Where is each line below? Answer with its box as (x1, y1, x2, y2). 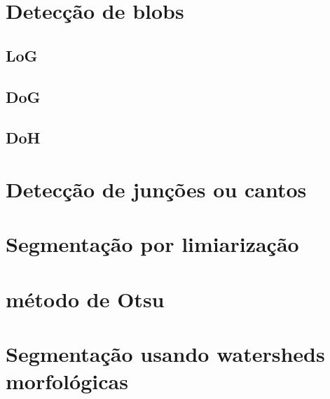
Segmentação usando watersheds (6, 339, 325, 368)
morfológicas (6, 367, 128, 395)
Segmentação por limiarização (6, 230, 299, 258)
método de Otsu (6, 284, 165, 313)
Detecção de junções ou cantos (6, 174, 307, 203)
